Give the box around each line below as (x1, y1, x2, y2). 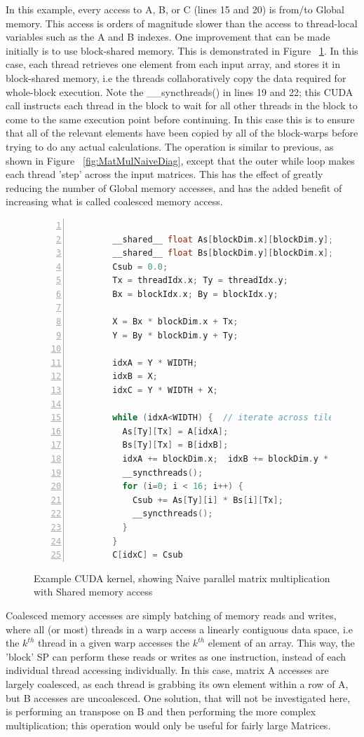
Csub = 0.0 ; (112, 261, 168, 272)
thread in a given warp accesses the (38, 635, 190, 650)
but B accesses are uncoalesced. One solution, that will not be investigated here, (6, 690, 351, 705)
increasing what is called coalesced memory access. (6, 194, 223, 209)
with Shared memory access (34, 584, 153, 599)
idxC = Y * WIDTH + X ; (112, 385, 218, 396)
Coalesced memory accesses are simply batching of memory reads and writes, (6, 607, 337, 622)
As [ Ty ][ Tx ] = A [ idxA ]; (122, 426, 229, 436)
